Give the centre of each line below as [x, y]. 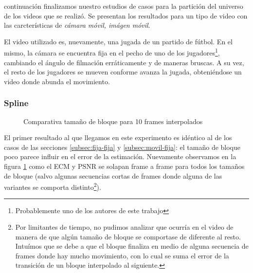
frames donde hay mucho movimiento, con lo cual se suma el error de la [122, 255]
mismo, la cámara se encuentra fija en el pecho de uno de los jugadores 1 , [112, 52]
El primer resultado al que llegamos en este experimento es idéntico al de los [118, 137]
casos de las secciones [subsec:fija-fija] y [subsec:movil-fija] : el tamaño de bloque [122, 147]
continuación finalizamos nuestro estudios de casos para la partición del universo [124, 6]
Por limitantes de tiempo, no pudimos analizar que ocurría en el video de [124, 227]
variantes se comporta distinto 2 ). [53, 186]
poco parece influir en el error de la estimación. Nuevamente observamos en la [120, 156]
